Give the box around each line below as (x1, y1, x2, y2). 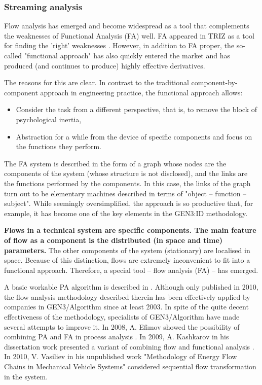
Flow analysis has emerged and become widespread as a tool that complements (4, 20, 249, 31)
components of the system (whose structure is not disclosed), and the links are (4, 168, 248, 179)
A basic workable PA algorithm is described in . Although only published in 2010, (4, 282, 258, 292)
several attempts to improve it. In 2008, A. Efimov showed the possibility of (4, 321, 240, 332)
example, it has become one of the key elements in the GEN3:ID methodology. (4, 207, 248, 218)
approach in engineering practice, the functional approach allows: (40, 87, 243, 97)
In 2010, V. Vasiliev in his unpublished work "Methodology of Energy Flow (4, 351, 237, 362)
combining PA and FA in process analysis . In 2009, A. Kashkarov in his (4, 331, 229, 342)
